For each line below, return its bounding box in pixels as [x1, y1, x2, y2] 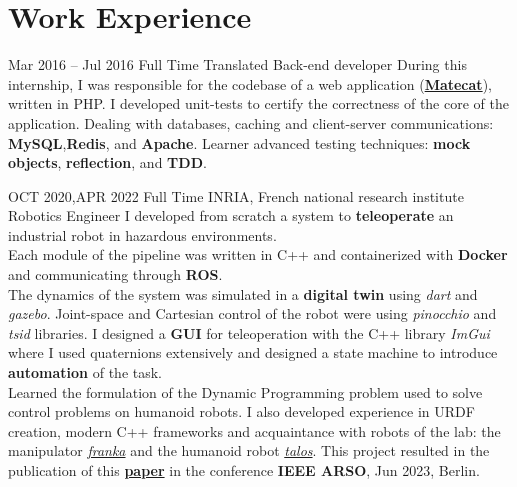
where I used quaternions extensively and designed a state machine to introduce [8, 342, 498, 363]
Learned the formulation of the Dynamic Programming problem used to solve [8, 381, 483, 402]
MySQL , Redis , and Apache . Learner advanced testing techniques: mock [8, 132, 471, 153]
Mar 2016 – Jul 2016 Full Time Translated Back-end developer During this [8, 54, 467, 75]
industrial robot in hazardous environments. [8, 224, 277, 245]
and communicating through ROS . [8, 264, 223, 285]
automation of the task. [8, 362, 163, 383]
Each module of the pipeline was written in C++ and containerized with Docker [8, 244, 508, 265]
